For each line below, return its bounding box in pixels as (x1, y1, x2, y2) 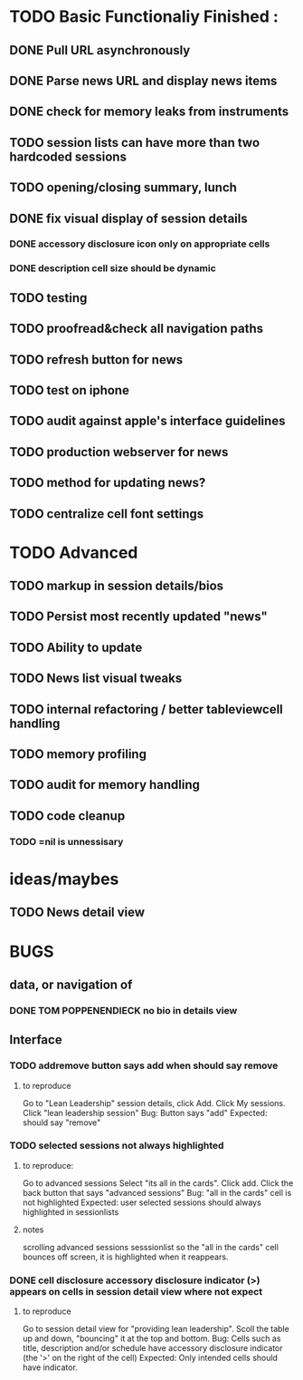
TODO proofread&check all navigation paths (9, 321, 264, 336)
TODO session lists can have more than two (9, 134, 260, 151)
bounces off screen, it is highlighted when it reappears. (22, 1251, 229, 1262)
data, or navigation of (9, 977, 133, 992)
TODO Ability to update (9, 639, 143, 655)
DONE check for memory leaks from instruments (9, 104, 289, 120)
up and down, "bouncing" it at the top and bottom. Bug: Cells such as (22, 1333, 281, 1344)
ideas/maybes (9, 869, 119, 889)
